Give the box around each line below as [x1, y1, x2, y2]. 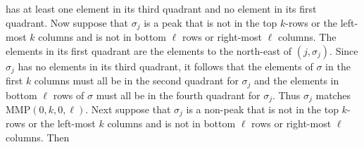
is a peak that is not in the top [144, 15, 277, 30]
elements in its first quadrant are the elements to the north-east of [6, 43, 292, 58]
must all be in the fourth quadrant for [96, 87, 261, 102]
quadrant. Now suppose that [6, 15, 129, 30]
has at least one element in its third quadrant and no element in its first [6, 1, 317, 15]
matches [315, 87, 351, 102]
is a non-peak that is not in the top [186, 102, 339, 116]
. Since [330, 43, 358, 58]
